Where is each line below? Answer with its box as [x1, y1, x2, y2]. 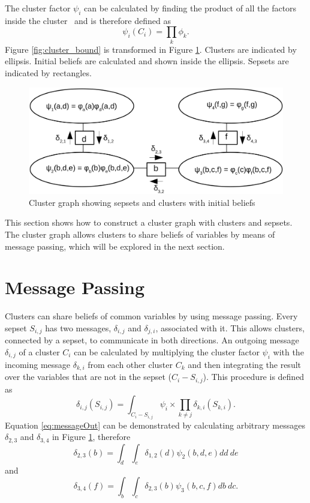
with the [273, 345, 304, 358]
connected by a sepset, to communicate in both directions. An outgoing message [5, 334, 299, 346]
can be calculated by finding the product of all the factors [84, 2, 297, 14]
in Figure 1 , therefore [52, 430, 131, 443]
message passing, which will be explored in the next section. [5, 239, 225, 252]
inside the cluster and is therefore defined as [5, 14, 171, 26]
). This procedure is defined [203, 370, 305, 383]
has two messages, [45, 321, 112, 334]
